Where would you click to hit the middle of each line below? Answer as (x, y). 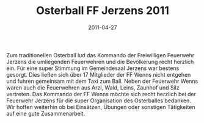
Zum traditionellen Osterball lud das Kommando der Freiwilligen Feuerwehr (100, 55)
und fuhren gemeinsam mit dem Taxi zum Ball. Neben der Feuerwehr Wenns (102, 81)
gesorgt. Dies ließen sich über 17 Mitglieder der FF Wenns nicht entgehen (99, 74)
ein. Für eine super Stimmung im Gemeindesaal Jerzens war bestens (93, 68)
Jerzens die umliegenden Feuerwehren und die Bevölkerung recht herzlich (100, 61)
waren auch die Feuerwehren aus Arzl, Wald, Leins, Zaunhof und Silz (93, 87)
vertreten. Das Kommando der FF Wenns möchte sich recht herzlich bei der (101, 94)
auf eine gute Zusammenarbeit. (46, 113)
